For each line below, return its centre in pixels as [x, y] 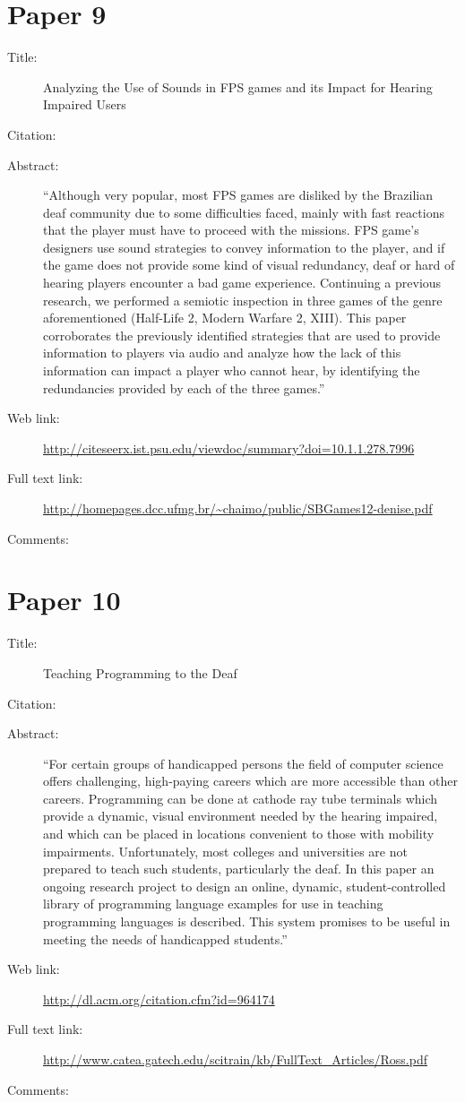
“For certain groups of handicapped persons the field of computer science [243, 763]
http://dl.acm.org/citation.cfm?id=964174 [159, 999]
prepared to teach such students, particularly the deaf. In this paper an [239, 869]
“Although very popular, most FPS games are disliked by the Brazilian [238, 195]
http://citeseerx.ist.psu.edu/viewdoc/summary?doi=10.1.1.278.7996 [229, 448]
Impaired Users [85, 104]
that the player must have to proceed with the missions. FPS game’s [231, 230]
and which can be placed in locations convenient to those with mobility [239, 834]
